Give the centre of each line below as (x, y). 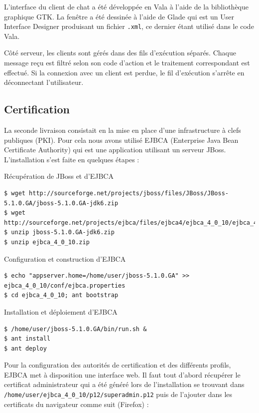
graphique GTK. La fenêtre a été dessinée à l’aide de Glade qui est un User (119, 16)
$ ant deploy (25, 348)
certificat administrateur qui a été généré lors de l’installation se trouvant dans (124, 384)
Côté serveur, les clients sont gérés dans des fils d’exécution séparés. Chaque (120, 53)
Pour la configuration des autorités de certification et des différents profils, (118, 365)
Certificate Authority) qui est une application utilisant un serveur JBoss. (115, 150)
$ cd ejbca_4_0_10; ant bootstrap (61, 295)
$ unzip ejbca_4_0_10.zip (47, 242)
